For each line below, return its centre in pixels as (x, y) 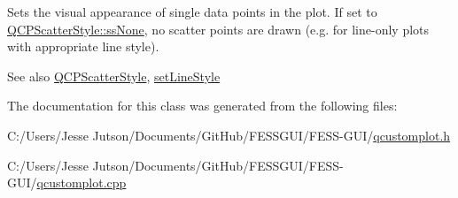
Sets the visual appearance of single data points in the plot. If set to (192, 11)
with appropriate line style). (83, 46)
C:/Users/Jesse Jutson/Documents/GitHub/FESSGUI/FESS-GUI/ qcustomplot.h (229, 135)
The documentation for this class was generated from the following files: (202, 106)
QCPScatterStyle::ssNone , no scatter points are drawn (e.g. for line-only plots (218, 29)
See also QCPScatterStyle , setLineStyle (114, 76)
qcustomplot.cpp (82, 183)
